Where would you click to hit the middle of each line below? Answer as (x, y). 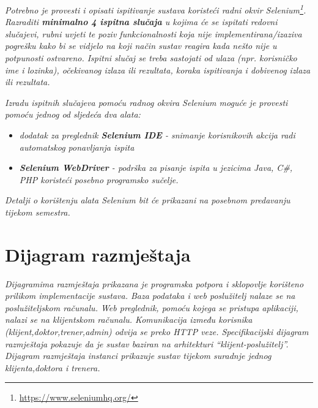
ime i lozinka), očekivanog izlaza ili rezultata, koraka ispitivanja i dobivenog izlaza (158, 70)
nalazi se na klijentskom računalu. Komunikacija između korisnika (129, 319)
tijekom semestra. (38, 212)
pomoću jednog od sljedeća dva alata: (73, 114)
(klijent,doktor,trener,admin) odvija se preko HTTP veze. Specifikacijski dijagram (157, 332)
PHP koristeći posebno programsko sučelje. (99, 179)
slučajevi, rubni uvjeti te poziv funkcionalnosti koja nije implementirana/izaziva (153, 33)
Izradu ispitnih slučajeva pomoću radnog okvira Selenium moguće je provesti (146, 102)
